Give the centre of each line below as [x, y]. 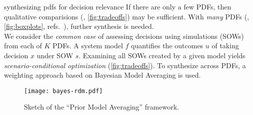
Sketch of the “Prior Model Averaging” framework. [101, 107]
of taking [225, 46]
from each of [23, 46]
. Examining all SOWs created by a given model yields [162, 55]
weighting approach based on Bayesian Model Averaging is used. [102, 75]
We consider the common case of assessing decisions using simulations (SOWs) [124, 36]
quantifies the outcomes [167, 46]
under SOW [55, 55]
